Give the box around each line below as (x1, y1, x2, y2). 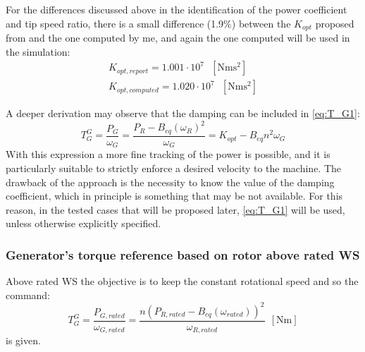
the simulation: (6, 44, 70, 59)
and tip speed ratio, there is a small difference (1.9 (6, 16, 224, 30)
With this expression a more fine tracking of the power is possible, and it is (6, 147, 330, 162)
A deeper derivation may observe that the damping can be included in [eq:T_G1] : (6, 106, 360, 121)
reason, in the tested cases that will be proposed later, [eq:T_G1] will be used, (6, 202, 345, 217)
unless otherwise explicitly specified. (6, 216, 161, 231)
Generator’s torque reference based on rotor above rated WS (6, 245, 360, 263)
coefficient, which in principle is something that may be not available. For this (6, 188, 343, 203)
